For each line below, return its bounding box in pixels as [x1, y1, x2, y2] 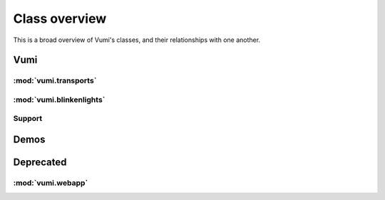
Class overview [13, 11, 107, 26]
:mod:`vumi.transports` [13, 75, 97, 85]
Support [13, 114, 43, 124]
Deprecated [13, 157, 67, 169]
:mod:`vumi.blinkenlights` [13, 95, 106, 105]
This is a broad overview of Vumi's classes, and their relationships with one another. [13, 36, 260, 44]
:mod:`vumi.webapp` [13, 178, 88, 188]
